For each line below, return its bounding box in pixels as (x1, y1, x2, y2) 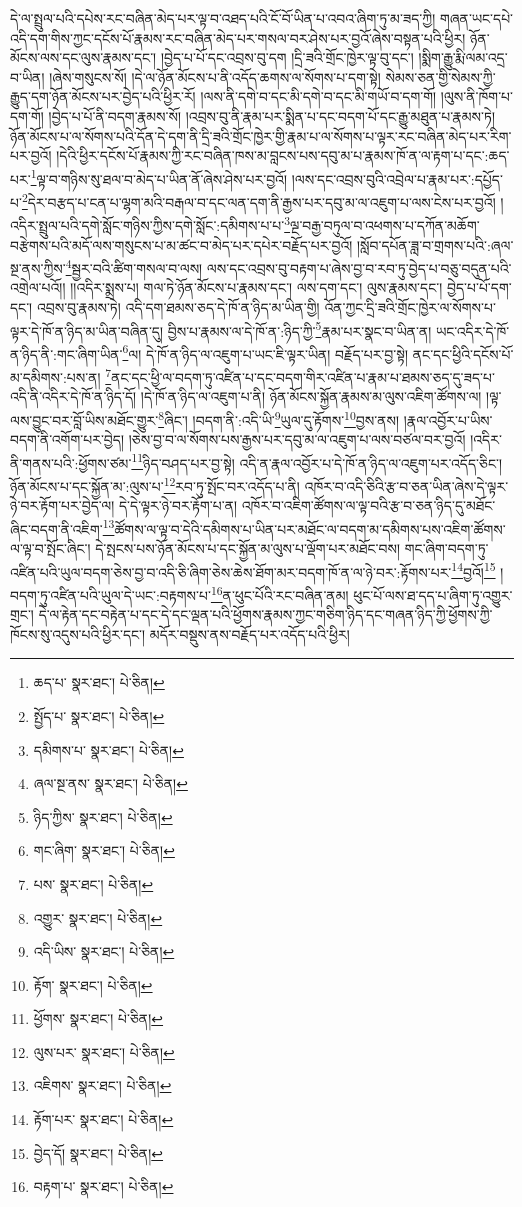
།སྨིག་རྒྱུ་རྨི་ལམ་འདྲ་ (418, 47, 508, 68)
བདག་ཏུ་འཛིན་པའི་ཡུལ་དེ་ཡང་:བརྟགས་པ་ (10, 584, 211, 605)
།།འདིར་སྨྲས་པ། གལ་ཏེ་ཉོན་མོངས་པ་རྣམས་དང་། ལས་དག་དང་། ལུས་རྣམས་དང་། (70, 277, 443, 298)
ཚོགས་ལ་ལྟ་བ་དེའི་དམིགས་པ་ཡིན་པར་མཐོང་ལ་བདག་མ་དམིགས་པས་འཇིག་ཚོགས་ (114, 518, 506, 539)
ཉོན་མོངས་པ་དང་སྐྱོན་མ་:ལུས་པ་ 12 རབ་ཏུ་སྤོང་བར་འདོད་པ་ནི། (10, 472, 300, 496)
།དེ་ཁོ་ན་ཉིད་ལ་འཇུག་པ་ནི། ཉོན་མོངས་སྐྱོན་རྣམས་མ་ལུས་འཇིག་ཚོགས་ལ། (140, 386, 482, 407)
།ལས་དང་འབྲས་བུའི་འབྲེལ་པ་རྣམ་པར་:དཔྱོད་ (291, 168, 503, 189)
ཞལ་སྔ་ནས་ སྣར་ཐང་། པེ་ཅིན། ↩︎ (33, 773, 188, 794)
